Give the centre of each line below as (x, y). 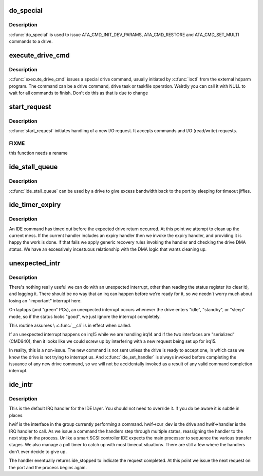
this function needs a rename (38, 153)
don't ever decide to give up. (38, 452)
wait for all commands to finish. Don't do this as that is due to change (78, 93)
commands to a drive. (31, 41)
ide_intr (21, 385)
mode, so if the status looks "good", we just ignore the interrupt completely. (85, 317)
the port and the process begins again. (48, 467)
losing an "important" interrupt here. (45, 300)
